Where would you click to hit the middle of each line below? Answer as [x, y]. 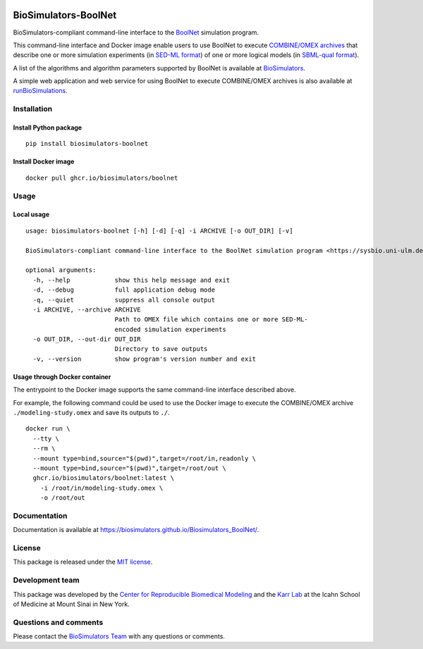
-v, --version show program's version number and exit [145, 359]
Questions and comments [58, 622]
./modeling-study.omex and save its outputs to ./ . [92, 413]
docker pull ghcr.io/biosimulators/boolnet [102, 178]
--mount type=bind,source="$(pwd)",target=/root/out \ [130, 468]
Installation [33, 109]
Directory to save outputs [161, 349]
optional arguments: [61, 270]
